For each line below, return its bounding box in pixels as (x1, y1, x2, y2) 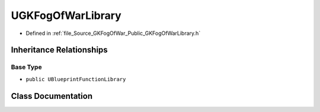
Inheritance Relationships (11, 45, 108, 55)
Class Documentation (11, 91, 93, 101)
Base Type (11, 63, 42, 71)
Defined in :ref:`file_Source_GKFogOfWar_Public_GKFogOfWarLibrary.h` (25, 30, 201, 37)
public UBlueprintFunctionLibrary (25, 76, 126, 82)
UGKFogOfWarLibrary (11, 9, 121, 22)
